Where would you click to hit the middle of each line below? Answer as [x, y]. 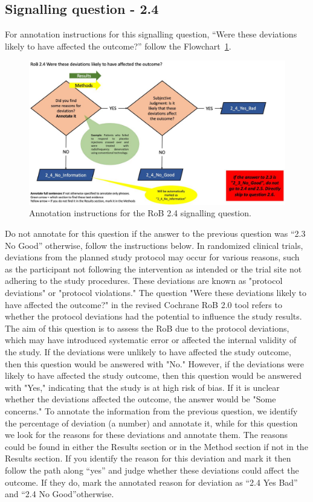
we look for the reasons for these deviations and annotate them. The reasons [147, 435]
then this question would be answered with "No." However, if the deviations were [155, 363]
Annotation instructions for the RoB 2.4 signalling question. [140, 213]
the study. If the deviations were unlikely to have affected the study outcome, [148, 352]
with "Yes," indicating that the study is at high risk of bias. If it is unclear [142, 387]
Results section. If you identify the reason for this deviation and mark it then [148, 458]
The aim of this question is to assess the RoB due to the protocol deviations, [147, 328]
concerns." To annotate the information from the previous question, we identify [151, 410]
